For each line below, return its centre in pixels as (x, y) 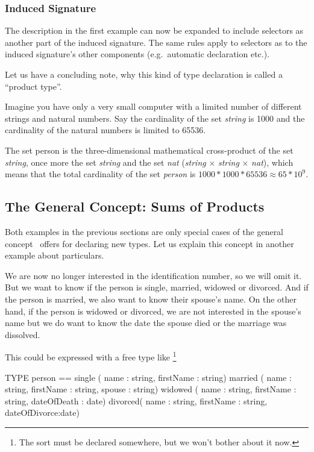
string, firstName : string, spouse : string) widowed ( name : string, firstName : (151, 389)
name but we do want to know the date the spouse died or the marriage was (146, 323)
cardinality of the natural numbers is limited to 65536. (105, 130)
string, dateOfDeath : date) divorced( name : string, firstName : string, (136, 400)
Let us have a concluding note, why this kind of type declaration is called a (144, 74)
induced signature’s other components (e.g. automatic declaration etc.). (137, 54)
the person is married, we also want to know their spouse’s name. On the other (151, 299)
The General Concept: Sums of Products (135, 206)
